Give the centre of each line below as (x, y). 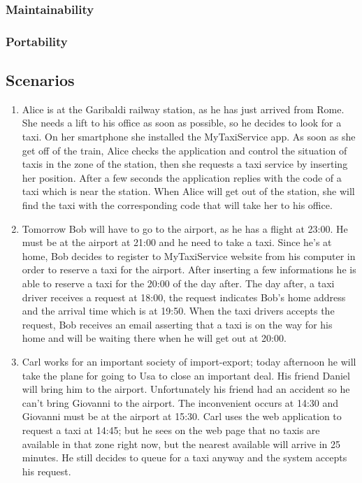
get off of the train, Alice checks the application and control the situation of (184, 150)
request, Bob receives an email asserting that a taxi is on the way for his (177, 324)
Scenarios (40, 80)
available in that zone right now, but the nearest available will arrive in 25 (181, 444)
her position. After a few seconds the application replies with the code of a (182, 177)
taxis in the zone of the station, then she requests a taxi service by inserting (185, 164)
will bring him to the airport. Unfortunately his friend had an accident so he (186, 389)
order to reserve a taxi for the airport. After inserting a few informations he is (189, 269)
